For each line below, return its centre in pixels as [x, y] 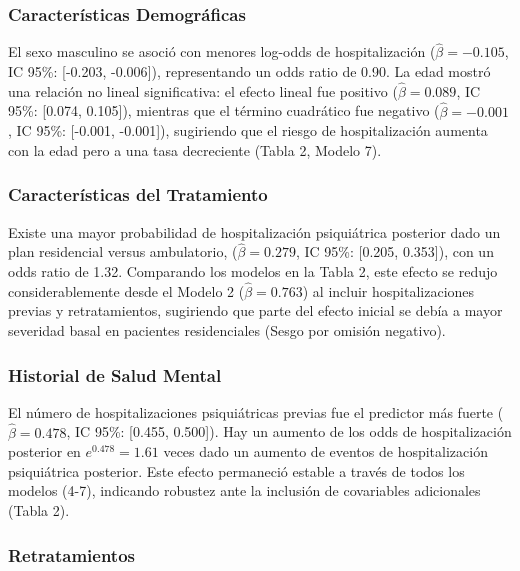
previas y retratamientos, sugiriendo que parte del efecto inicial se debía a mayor [255, 310]
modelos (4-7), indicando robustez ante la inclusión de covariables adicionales [244, 490]
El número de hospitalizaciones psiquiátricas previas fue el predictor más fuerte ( [256, 411]
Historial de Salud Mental [115, 374]
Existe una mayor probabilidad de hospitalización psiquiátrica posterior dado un [254, 231]
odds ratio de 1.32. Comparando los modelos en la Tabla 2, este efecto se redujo [253, 271]
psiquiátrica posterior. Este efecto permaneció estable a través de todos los [236, 470]
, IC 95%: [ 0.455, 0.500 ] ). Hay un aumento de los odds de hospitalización [289, 431]
